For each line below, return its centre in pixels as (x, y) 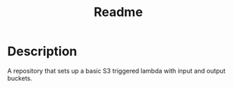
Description (42, 51)
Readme (118, 12)
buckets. (20, 78)
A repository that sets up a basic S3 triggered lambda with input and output (116, 71)
